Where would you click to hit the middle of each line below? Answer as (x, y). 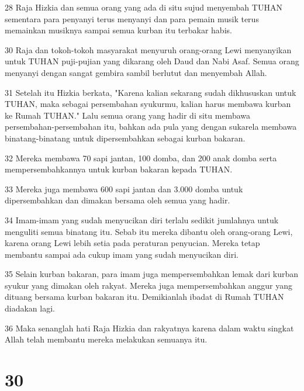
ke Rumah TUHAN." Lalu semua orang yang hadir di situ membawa (127, 115)
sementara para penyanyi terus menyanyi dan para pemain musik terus (132, 18)
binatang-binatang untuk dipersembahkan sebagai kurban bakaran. (125, 138)
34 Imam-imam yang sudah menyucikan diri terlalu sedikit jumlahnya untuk (142, 219)
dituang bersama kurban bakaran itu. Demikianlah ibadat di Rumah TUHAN (144, 297)
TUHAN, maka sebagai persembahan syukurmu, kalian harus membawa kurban (148, 104)
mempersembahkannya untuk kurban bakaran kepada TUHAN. (119, 169)
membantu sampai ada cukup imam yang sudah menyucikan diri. (122, 254)
